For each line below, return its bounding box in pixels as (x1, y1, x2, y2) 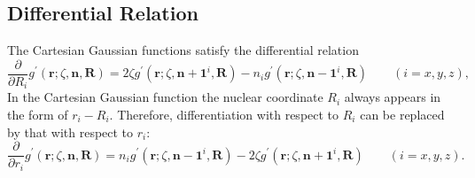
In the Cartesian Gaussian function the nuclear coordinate (7, 88, 323, 106)
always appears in (344, 88, 441, 106)
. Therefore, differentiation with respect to (109, 104, 339, 123)
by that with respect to (7, 122, 134, 141)
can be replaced (360, 104, 445, 123)
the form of (7, 104, 68, 123)
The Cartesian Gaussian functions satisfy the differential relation (7, 41, 359, 59)
